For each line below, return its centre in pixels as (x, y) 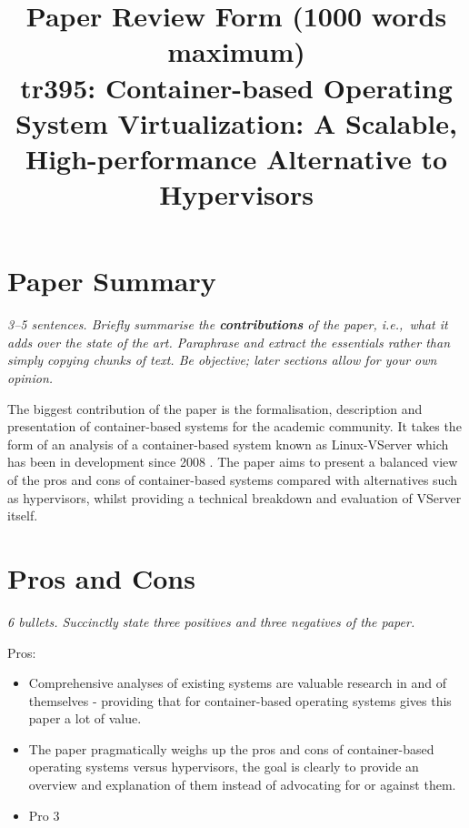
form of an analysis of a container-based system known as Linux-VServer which (228, 444)
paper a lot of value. (85, 718)
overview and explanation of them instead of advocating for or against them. (242, 785)
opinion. (30, 378)
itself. (23, 515)
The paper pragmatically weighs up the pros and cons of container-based (231, 748)
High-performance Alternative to (236, 158)
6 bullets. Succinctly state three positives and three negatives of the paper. (211, 621)
